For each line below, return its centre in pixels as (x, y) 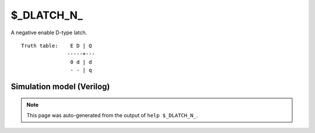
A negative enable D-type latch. (49, 33)
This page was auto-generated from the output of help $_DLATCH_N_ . (112, 115)
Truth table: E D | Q (57, 46)
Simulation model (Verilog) (60, 86)
